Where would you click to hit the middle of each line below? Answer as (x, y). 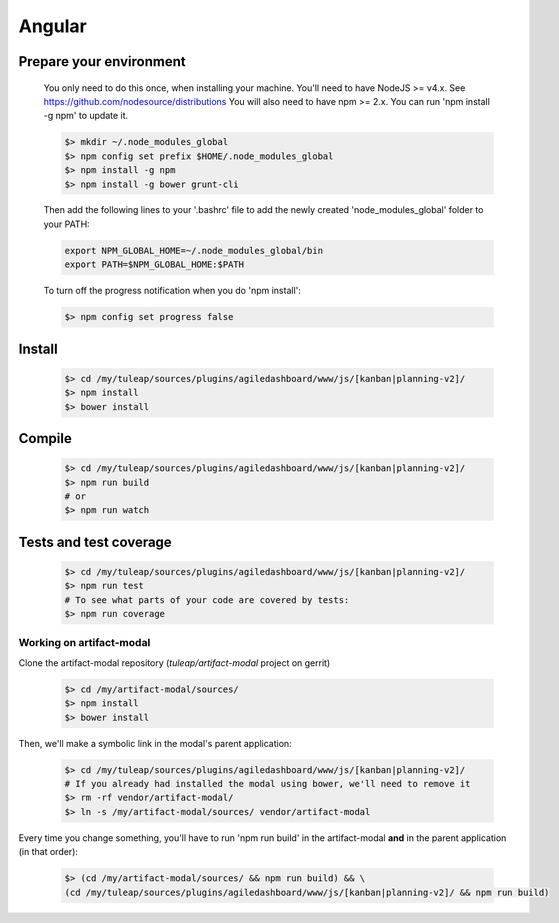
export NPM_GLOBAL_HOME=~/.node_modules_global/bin (194, 250)
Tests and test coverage (95, 541)
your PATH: (66, 224)
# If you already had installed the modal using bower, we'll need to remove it (267, 783)
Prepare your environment (102, 61)
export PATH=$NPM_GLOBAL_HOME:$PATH (154, 264)
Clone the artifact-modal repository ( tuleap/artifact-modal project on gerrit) (174, 662)
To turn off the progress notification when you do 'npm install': (172, 291)
